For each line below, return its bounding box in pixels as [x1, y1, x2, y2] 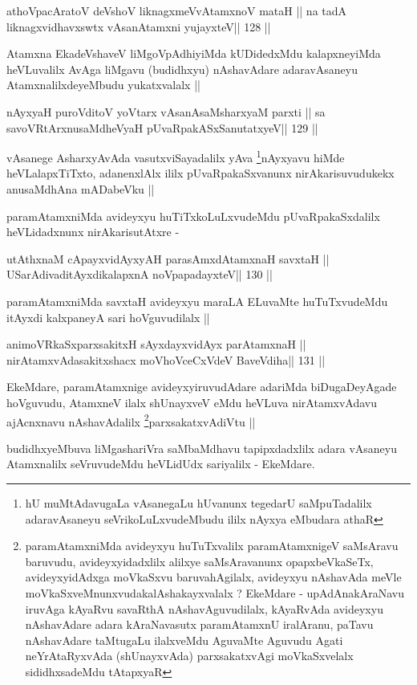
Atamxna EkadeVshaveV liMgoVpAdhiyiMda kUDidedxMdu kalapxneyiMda [6, 45, 381, 62]
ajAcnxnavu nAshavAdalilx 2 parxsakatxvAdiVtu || [6, 410, 256, 430]
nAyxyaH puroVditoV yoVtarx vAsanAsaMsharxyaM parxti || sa [6, 103, 326, 120]
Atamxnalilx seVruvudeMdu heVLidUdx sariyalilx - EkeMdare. [6, 455, 315, 472]
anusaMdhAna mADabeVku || [6, 181, 155, 197]
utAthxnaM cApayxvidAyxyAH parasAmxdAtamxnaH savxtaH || [6, 250, 330, 267]
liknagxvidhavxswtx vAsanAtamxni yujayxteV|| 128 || [6, 18, 271, 35]
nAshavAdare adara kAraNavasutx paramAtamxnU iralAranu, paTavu [25, 616, 374, 633]
